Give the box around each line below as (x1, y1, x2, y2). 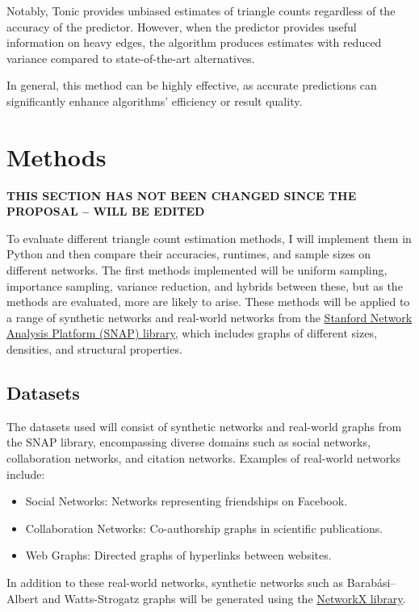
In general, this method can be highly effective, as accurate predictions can (6, 77, 377, 94)
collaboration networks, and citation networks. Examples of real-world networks (6, 450, 401, 467)
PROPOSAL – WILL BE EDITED (6, 203, 205, 220)
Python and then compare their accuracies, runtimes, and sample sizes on (6, 245, 371, 262)
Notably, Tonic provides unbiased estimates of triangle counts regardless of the (6, 2, 396, 19)
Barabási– (346, 573, 396, 590)
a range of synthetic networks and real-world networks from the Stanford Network (6, 308, 413, 325)
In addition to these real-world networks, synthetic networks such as (6, 573, 344, 590)
